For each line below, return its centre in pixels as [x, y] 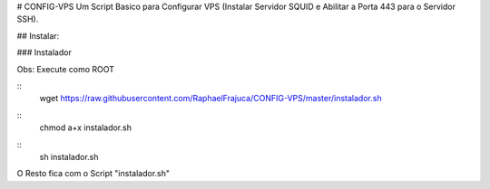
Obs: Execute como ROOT [66, 69]
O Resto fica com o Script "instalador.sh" [93, 174]
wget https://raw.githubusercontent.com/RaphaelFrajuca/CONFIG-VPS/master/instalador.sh [211, 99]
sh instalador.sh [69, 156]
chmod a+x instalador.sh [85, 128]
